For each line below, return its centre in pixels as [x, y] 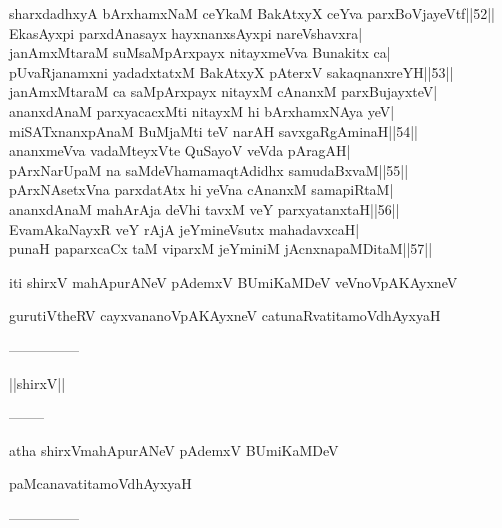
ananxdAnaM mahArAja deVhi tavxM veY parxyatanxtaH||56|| [204, 208]
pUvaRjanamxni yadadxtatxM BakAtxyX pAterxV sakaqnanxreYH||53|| [231, 71]
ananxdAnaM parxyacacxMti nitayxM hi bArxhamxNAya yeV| [202, 110]
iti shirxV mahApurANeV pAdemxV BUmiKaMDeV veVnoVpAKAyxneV [233, 281]
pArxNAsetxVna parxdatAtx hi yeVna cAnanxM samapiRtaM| [201, 189]
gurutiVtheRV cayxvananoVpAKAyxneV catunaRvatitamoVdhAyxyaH [225, 315]
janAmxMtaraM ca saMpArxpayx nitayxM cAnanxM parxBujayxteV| [223, 91]
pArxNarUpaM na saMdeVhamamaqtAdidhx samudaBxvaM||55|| [209, 169]
